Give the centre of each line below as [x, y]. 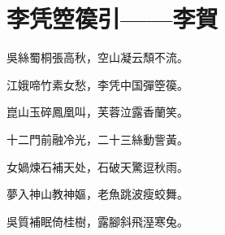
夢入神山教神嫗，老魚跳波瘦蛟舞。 [97, 194]
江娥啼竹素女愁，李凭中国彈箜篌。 [97, 84]
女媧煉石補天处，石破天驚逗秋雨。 [97, 166]
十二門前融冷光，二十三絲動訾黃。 [97, 139]
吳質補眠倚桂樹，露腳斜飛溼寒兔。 [97, 221]
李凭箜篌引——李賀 [112, 18]
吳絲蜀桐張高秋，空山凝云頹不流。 [97, 57]
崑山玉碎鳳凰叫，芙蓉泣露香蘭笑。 [97, 112]
